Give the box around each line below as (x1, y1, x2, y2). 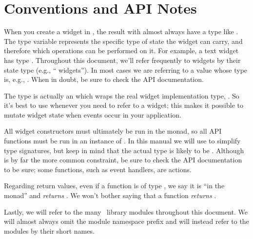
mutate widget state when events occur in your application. (4, 109, 181, 119)
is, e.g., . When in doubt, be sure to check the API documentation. (4, 74, 204, 84)
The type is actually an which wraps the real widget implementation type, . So (4, 90, 239, 100)
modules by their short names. (4, 225, 95, 236)
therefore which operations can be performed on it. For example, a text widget (4, 45, 239, 56)
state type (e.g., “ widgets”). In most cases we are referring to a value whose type (4, 64, 248, 75)
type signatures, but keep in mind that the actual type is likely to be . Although (4, 145, 244, 155)
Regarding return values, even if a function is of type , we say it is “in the (4, 180, 225, 191)
